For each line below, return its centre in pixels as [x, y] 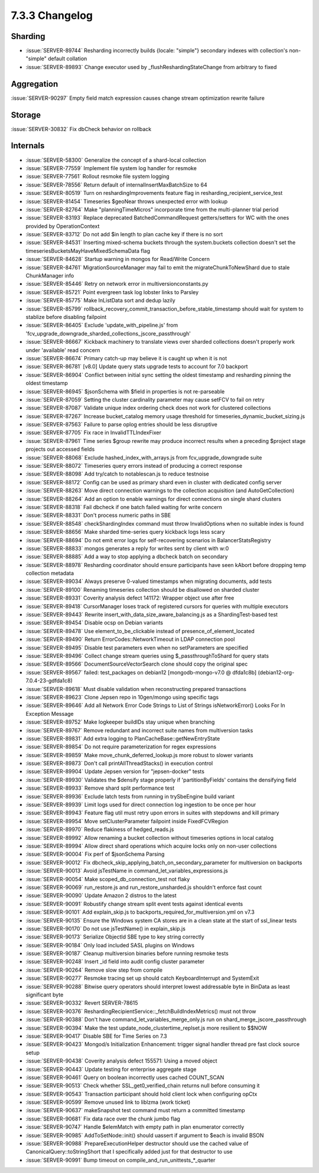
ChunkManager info [50, 276]
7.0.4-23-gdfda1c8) [49, 681]
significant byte [45, 995]
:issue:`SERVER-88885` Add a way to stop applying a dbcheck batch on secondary [127, 557]
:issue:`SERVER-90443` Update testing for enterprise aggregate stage [111, 1069]
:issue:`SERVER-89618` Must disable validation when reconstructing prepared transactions [136, 689]
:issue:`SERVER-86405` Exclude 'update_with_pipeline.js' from [102, 325]
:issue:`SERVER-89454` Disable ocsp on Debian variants [95, 623]
